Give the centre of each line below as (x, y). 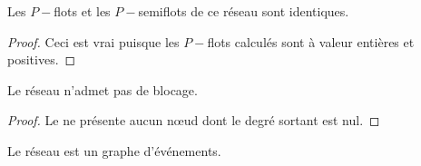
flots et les (82, 11)
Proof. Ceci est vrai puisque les (93, 41)
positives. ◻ (42, 59)
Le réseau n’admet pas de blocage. (103, 89)
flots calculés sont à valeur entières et (311, 41)
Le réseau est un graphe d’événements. (114, 150)
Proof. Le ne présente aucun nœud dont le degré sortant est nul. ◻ (194, 120)
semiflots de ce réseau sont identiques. (244, 11)
